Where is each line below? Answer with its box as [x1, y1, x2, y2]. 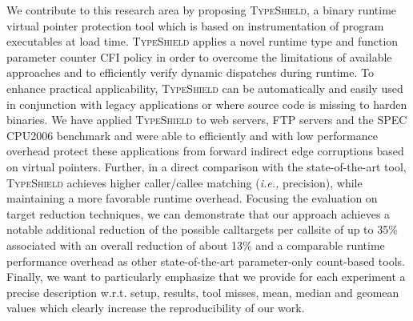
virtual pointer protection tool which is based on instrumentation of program [6, 17, 384, 34]
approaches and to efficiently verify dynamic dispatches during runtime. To [6, 64, 374, 81]
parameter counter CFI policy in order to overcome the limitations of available [6, 48, 392, 65]
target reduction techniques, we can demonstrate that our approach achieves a [6, 205, 391, 222]
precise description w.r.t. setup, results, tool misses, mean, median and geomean [6, 283, 399, 300]
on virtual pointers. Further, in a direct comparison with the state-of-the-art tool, [6, 158, 407, 175]
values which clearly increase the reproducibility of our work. [6, 299, 305, 316]
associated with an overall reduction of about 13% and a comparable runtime [6, 236, 385, 253]
